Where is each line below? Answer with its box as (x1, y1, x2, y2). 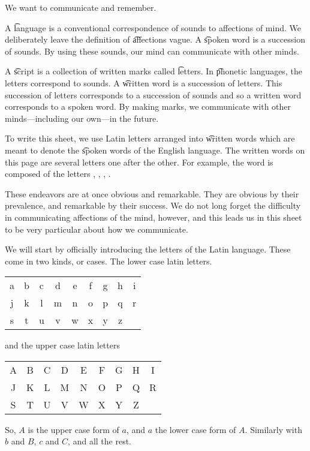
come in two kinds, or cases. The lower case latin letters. (5, 254, 212, 267)
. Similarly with (245, 423, 302, 435)
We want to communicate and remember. (5, 1, 156, 13)
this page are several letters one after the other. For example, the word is (5, 155, 273, 168)
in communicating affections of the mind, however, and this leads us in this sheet (5, 211, 302, 223)
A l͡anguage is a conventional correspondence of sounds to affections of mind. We (5, 21, 301, 34)
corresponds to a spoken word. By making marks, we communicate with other (5, 100, 291, 113)
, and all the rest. (68, 435, 132, 447)
